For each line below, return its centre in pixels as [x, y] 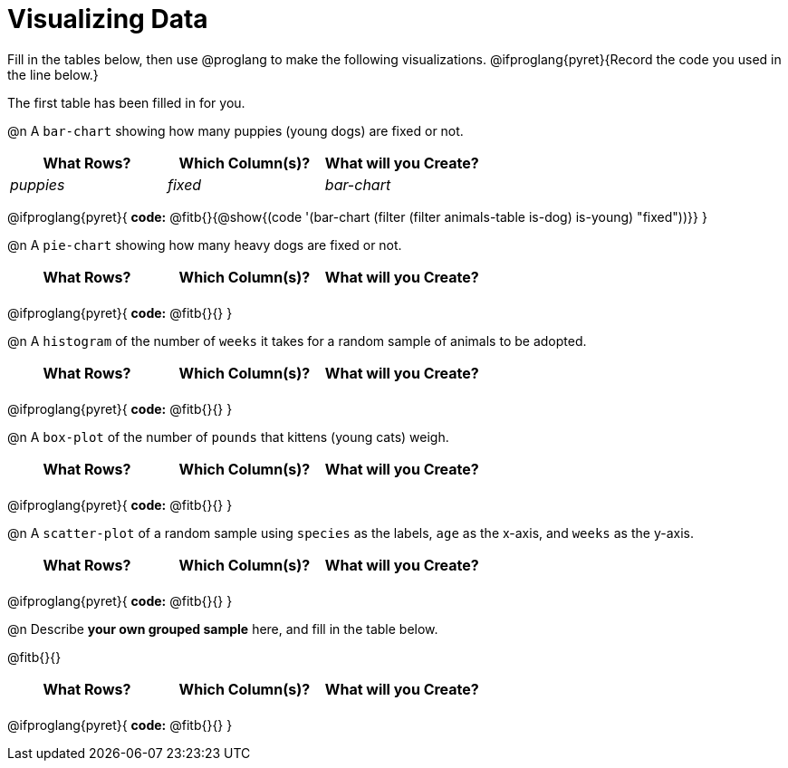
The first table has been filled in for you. [126, 102]
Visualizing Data [108, 19]
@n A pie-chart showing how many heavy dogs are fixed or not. [205, 245]
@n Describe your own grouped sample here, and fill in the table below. [223, 629]
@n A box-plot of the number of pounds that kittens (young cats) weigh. [228, 437]
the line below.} [53, 74]
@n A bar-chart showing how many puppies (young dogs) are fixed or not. [235, 130]
